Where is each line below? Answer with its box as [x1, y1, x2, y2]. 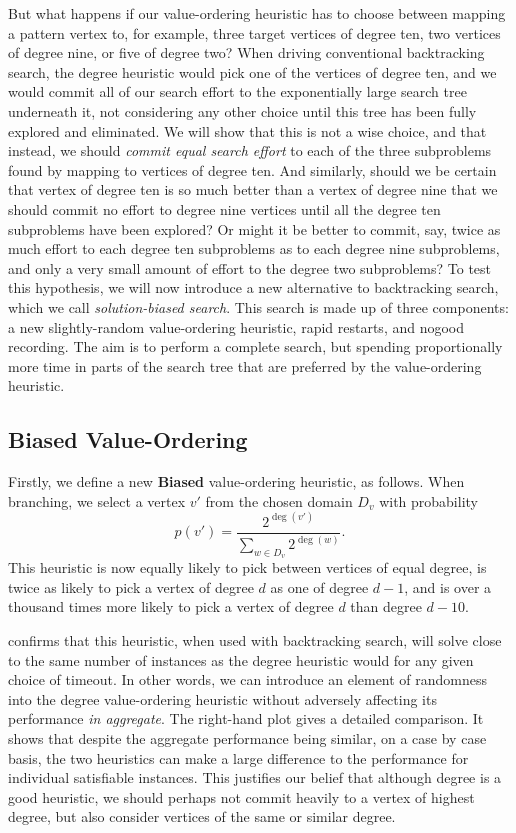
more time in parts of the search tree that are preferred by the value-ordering [8, 355, 482, 376]
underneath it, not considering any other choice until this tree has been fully [8, 100, 477, 121]
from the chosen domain [205, 490, 353, 511]
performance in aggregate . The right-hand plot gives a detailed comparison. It [8, 708, 484, 729]
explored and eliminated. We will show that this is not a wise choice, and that [8, 120, 487, 141]
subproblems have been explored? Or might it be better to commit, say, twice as [8, 218, 501, 239]
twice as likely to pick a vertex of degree [8, 576, 254, 597]
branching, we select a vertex [8, 490, 186, 511]
